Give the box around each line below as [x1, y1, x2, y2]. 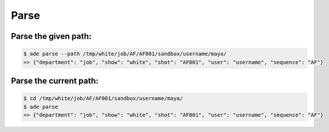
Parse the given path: [11, 31, 92, 41]
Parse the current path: [11, 75, 99, 85]
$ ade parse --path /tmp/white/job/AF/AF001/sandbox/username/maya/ [23, 51, 227, 57]
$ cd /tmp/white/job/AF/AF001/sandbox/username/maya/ [23, 95, 183, 102]
